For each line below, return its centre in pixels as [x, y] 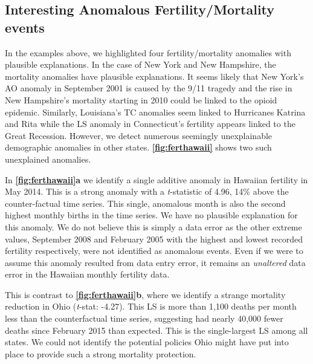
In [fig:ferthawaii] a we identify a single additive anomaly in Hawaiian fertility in [156, 179]
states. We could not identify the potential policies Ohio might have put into [147, 342]
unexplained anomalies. [48, 159]
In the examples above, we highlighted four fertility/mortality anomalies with [148, 52]
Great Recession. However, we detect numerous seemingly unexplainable [139, 135]
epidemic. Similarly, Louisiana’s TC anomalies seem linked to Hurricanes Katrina [155, 112]
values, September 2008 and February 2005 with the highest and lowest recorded [154, 239]
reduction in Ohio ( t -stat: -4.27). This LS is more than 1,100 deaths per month [151, 306]
